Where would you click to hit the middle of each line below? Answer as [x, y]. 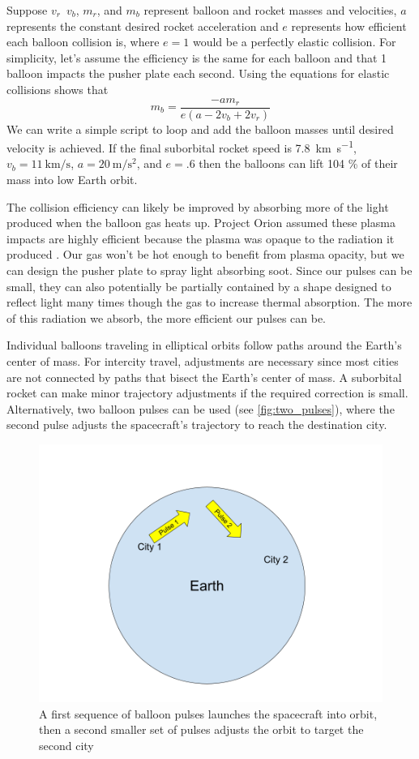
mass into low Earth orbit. [72, 180]
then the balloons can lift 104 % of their [298, 163]
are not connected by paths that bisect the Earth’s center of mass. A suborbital [204, 377]
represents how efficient [349, 26]
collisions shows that [58, 89]
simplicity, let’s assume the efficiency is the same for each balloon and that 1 [197, 57]
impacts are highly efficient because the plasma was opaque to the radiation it [201, 238]
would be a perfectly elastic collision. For [294, 42]
